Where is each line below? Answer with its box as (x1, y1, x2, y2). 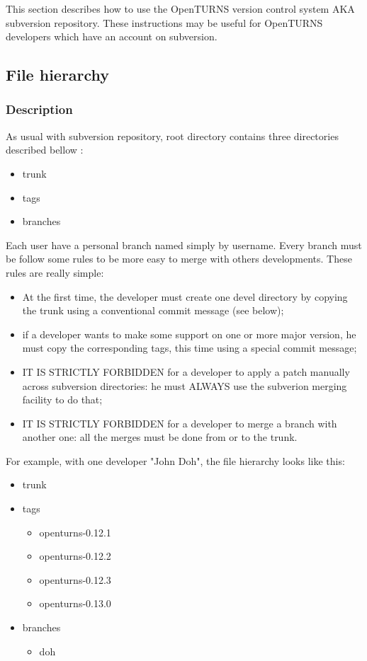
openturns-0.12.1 (39, 524, 111, 539)
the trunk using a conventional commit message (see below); (22, 303, 284, 318)
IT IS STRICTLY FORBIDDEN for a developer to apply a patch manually (22, 364, 350, 379)
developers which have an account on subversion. (6, 29, 218, 44)
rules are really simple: (6, 265, 104, 280)
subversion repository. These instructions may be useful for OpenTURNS (6, 15, 323, 30)
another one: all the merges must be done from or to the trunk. (22, 430, 298, 444)
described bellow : (6, 142, 84, 157)
